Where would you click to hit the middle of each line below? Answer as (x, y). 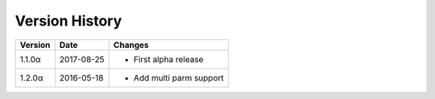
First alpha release (168, 59)
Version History (68, 21)
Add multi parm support (179, 77)
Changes (131, 45)
